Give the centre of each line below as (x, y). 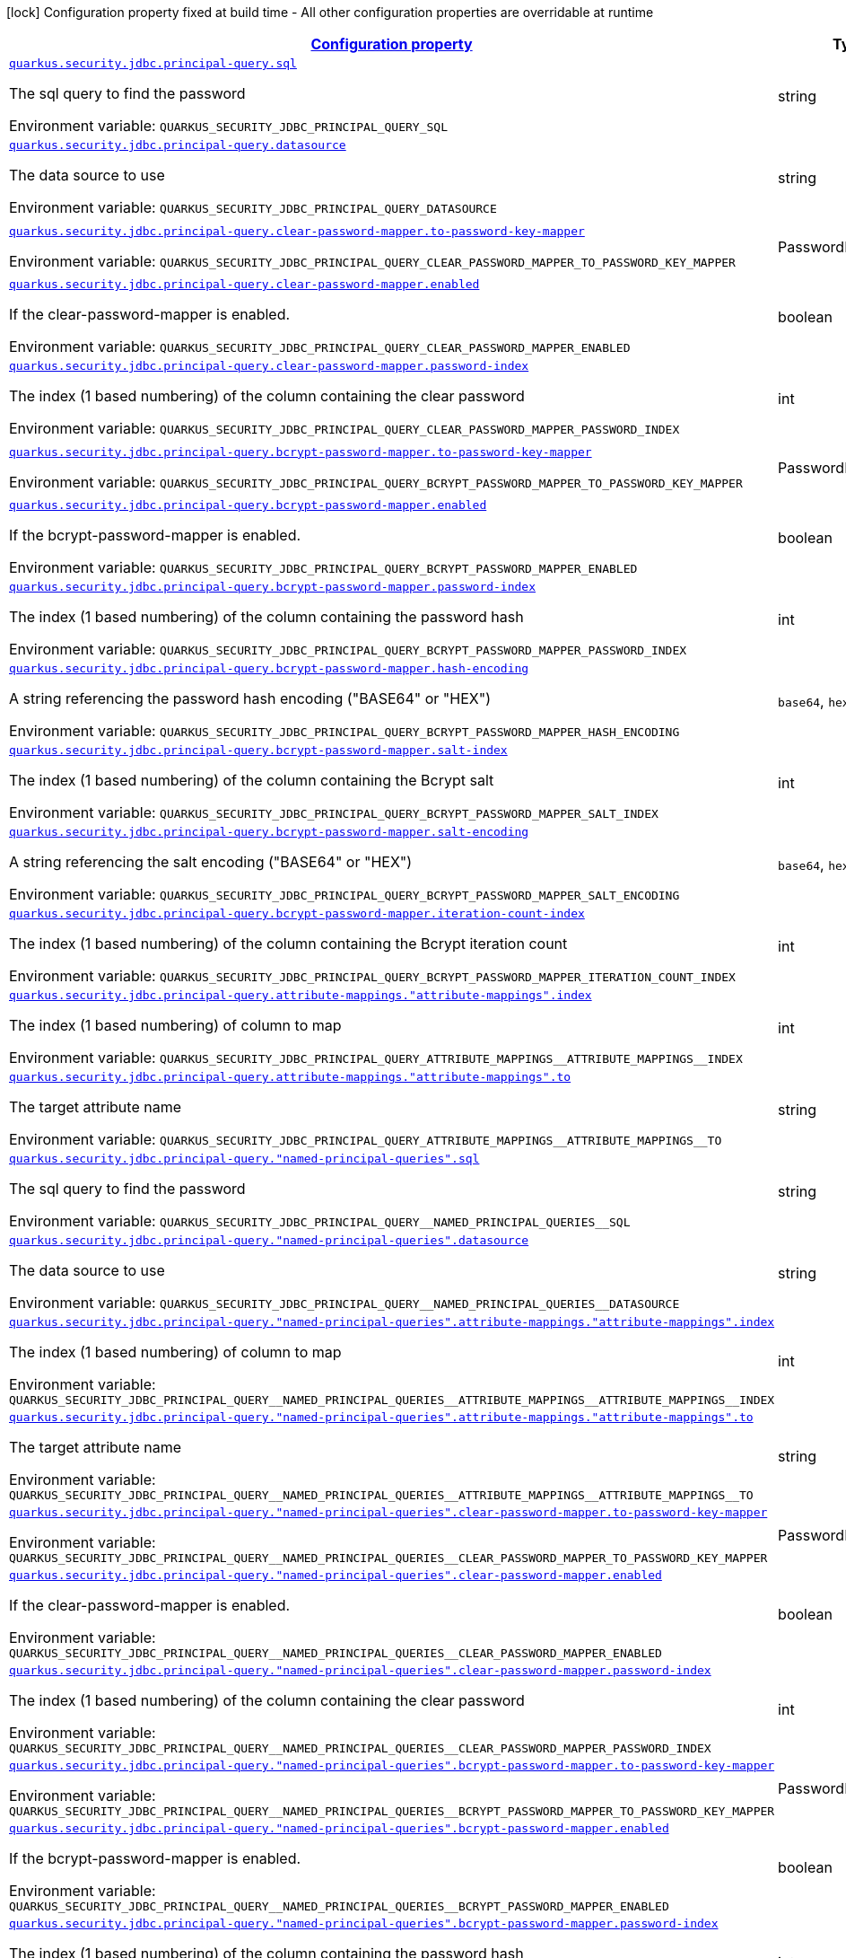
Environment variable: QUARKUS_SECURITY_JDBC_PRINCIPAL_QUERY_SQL (228, 126)
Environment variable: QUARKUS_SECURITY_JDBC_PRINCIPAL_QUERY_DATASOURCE (253, 207)
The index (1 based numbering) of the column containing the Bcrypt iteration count (288, 944)
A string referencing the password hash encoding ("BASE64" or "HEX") (250, 698)
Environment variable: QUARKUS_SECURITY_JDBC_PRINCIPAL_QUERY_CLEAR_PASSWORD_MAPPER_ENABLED (320, 347)
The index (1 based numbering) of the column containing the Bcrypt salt (252, 780)
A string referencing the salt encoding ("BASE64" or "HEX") (211, 862)
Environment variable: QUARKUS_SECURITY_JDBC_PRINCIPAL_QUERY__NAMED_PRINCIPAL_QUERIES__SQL (320, 1221)
